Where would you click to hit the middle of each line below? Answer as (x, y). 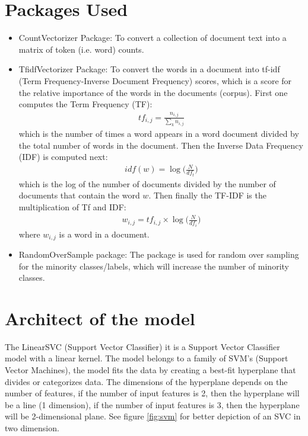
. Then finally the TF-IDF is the (207, 195)
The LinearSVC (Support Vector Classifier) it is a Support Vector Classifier (142, 346)
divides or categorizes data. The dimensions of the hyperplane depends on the (146, 381)
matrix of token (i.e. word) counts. (81, 49)
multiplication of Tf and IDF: (72, 206)
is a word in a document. (104, 234)
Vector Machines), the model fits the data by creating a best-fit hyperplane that (150, 370)
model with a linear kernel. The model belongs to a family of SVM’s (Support (147, 358)
